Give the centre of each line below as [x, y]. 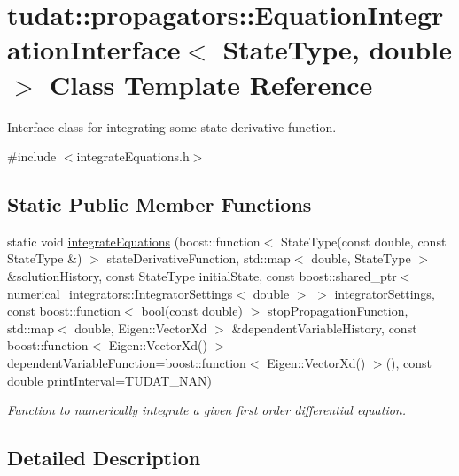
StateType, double [337, 49]
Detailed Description [104, 458]
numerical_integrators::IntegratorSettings [120, 293]
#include [32, 156]
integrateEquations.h [133, 156]
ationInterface [94, 49]
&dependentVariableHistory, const [324, 328]
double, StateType [361, 258]
